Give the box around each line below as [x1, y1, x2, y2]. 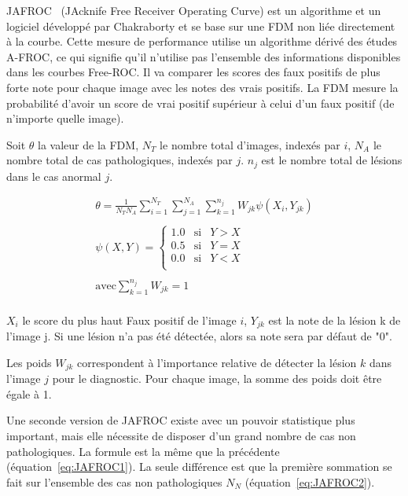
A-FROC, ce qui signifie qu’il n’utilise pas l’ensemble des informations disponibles [6, 48, 401, 64]
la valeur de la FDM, [38, 136, 139, 152]
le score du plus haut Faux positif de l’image [22, 311, 237, 328]
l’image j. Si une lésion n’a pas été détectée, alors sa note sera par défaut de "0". [6, 328, 392, 344]
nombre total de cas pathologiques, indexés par [6, 152, 233, 168]
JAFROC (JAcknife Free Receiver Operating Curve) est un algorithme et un [6, 2, 381, 18]
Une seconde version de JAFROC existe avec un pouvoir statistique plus [6, 412, 355, 428]
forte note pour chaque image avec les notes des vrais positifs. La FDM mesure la [6, 79, 399, 95]
